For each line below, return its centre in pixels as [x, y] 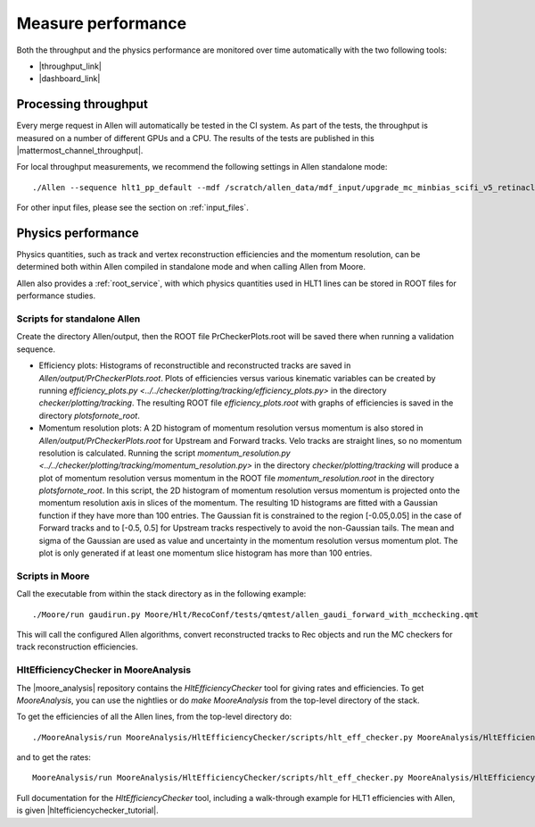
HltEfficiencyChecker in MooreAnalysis [104, 670]
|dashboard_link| [70, 79]
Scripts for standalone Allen [78, 319]
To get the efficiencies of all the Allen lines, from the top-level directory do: [154, 717]
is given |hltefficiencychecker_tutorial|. [88, 810]
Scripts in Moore [53, 576]
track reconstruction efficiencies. [77, 647]
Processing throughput [82, 104]
